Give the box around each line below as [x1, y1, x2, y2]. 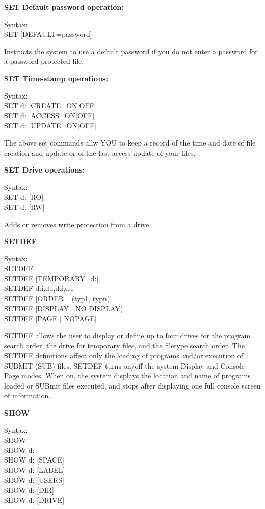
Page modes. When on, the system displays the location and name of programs [4, 370, 251, 381]
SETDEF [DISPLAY [4, 303, 69, 313]
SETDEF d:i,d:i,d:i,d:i [4, 283, 73, 294]
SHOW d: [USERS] [4, 474, 64, 485]
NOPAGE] [64, 313, 97, 324]
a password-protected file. [4, 56, 84, 66]
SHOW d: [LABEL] [4, 464, 65, 475]
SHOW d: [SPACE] [4, 454, 64, 465]
